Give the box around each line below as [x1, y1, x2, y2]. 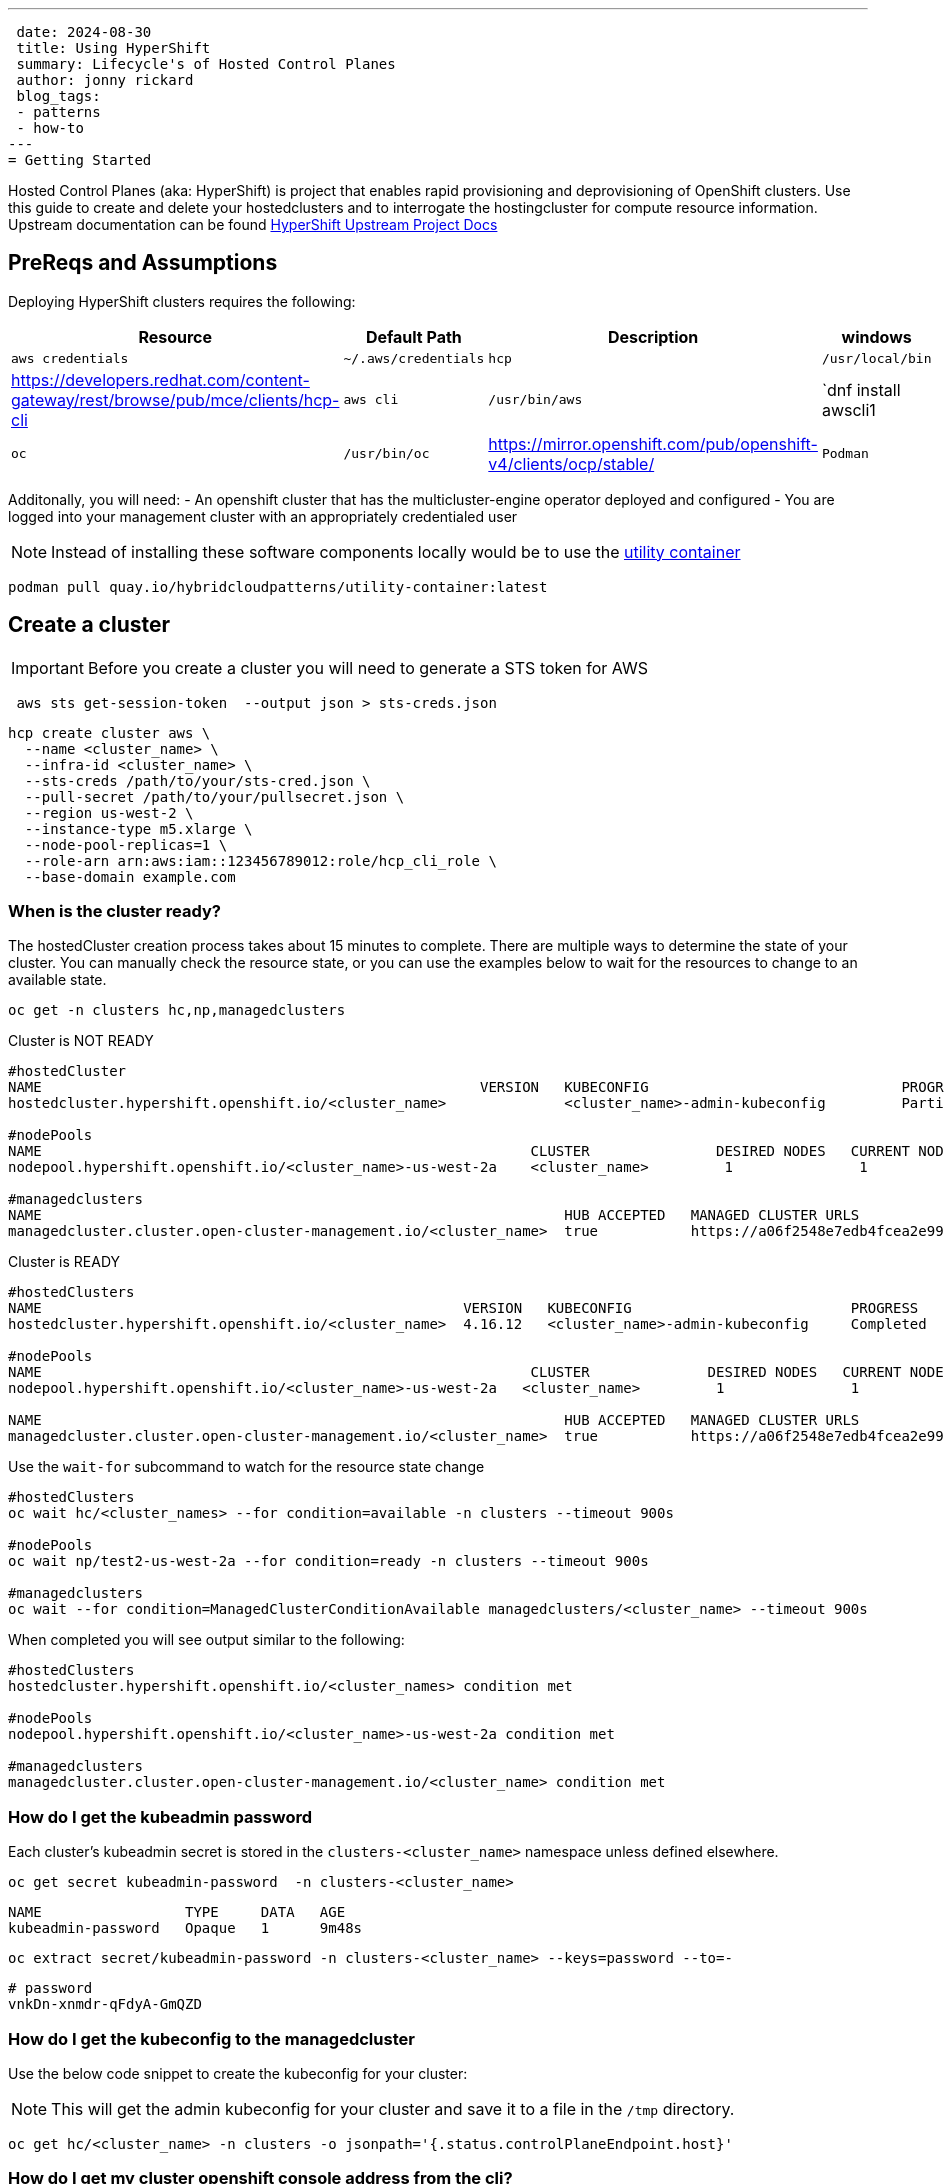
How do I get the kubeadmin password [8, 1806, 312, 1827]
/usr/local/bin [821, 350, 932, 366]
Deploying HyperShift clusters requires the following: [8, 292, 356, 310]
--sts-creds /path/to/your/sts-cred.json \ [24, 772, 371, 789]
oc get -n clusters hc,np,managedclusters [8, 1002, 346, 1019]
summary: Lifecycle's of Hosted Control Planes [16, 56, 396, 72]
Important [11, 657, 84, 678]
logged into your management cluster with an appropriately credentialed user [8, 507, 518, 525]
